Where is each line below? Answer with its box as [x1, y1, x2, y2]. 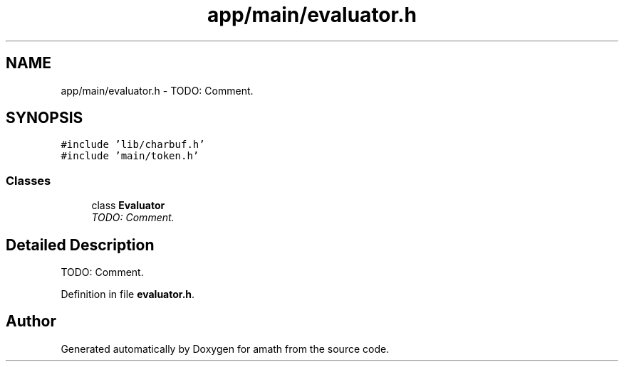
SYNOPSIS [6, 109, 83, 127]
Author [6, 312, 56, 331]
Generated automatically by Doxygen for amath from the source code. [61, 342, 390, 355]
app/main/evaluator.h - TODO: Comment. [61, 84, 254, 97]
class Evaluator [91, 199, 165, 212]
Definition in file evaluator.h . [61, 288, 195, 301]
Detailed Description [6, 235, 155, 254]
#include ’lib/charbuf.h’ [61, 139, 205, 151]
